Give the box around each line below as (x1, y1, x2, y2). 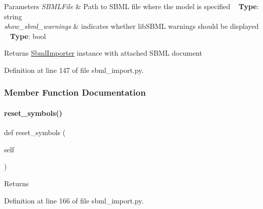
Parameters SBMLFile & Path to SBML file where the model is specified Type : (4, 1, 259, 11)
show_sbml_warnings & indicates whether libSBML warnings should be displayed (4, 21, 259, 31)
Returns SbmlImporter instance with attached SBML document (4, 48, 202, 58)
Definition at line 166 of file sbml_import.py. (4, 195, 144, 205)
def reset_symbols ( (4, 127, 66, 138)
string (4, 11, 22, 21)
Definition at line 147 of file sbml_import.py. (4, 64, 144, 75)
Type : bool (10, 30, 46, 41)
